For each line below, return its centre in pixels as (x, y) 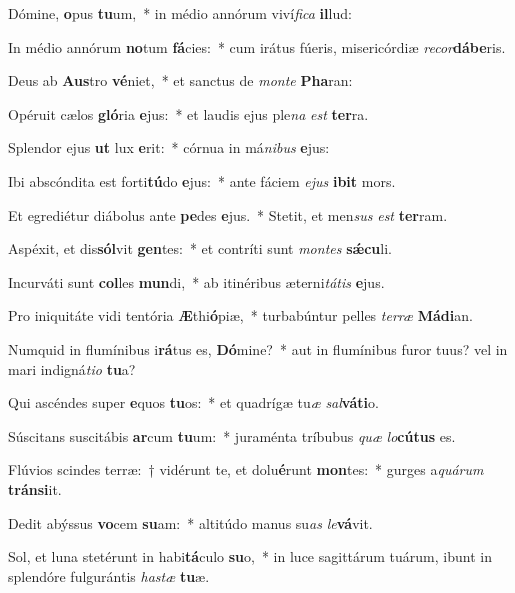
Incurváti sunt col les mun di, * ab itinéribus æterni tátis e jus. (196, 281)
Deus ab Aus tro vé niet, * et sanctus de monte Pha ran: (180, 80)
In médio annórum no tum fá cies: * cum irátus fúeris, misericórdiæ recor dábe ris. (257, 46)
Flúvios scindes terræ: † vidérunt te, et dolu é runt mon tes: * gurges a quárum (246, 469)
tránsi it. (35, 488)
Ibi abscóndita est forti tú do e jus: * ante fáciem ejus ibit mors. (202, 180)
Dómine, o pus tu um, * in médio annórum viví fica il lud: (180, 13)
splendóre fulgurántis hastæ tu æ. (109, 575)
